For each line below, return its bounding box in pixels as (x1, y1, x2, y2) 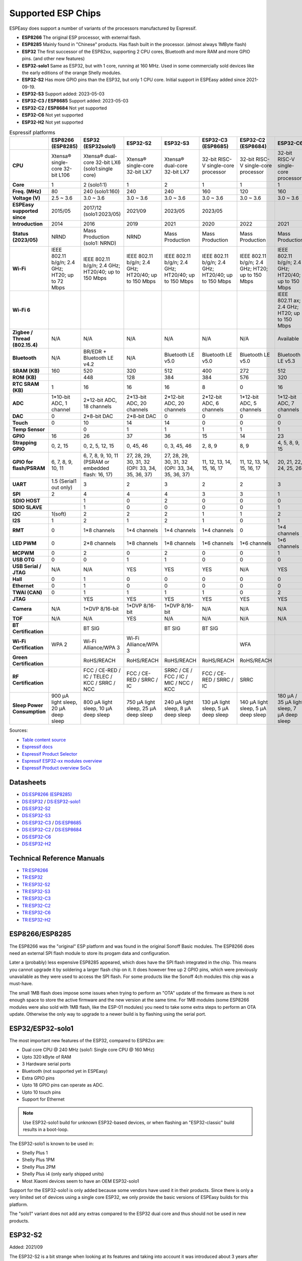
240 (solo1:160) (83, 188, 120, 195)
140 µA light (240, 699, 268, 706)
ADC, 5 (240, 400, 257, 407)
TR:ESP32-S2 (22, 881, 50, 887)
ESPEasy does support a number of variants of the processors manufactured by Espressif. (9, 25, 197, 31)
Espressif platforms (9, 129, 55, 136)
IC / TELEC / (83, 673, 113, 680)
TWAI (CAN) (12, 589, 42, 596)
